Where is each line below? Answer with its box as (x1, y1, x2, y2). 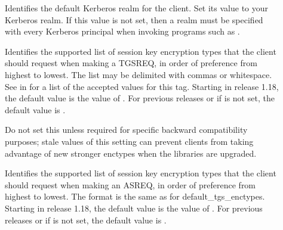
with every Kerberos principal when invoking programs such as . (5, 25, 240, 38)
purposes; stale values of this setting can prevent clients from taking (5, 135, 254, 147)
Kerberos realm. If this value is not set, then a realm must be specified (5, 13, 263, 26)
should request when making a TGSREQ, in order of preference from (5, 57, 257, 69)
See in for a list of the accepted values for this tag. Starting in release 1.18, (5, 80, 279, 92)
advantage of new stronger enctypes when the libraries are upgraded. (5, 147, 257, 159)
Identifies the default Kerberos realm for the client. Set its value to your (5, 2, 269, 14)
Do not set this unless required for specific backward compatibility (5, 123, 248, 136)
